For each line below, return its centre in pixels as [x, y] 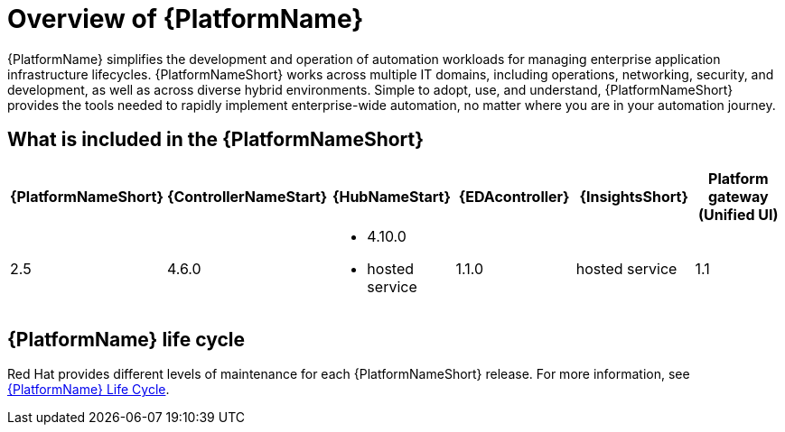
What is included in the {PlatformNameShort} [216, 140]
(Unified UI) [738, 214]
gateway [738, 196]
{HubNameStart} [391, 196]
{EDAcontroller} [514, 196]
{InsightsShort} [634, 196]
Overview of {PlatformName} [186, 19]
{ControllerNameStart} [247, 196]
